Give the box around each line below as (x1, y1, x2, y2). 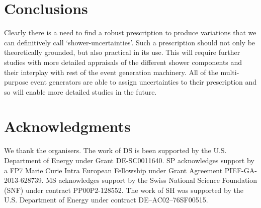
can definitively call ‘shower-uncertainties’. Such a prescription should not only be (4, 37, 255, 47)
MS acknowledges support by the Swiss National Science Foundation (46, 175, 257, 185)
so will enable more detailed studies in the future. (4, 86, 157, 97)
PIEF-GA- (224, 165, 257, 175)
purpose (4, 77, 28, 87)
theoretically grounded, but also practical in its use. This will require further (4, 47, 240, 57)
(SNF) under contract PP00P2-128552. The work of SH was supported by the (4, 184, 243, 195)
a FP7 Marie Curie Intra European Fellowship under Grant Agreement (4, 165, 223, 175)
